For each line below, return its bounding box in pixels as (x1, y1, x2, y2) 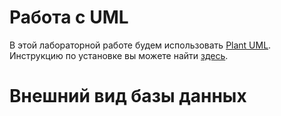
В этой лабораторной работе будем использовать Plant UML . (9, 39, 272, 51)
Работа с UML (9, 6, 129, 29)
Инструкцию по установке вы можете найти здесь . (9, 49, 229, 61)
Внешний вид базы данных (9, 85, 247, 108)
